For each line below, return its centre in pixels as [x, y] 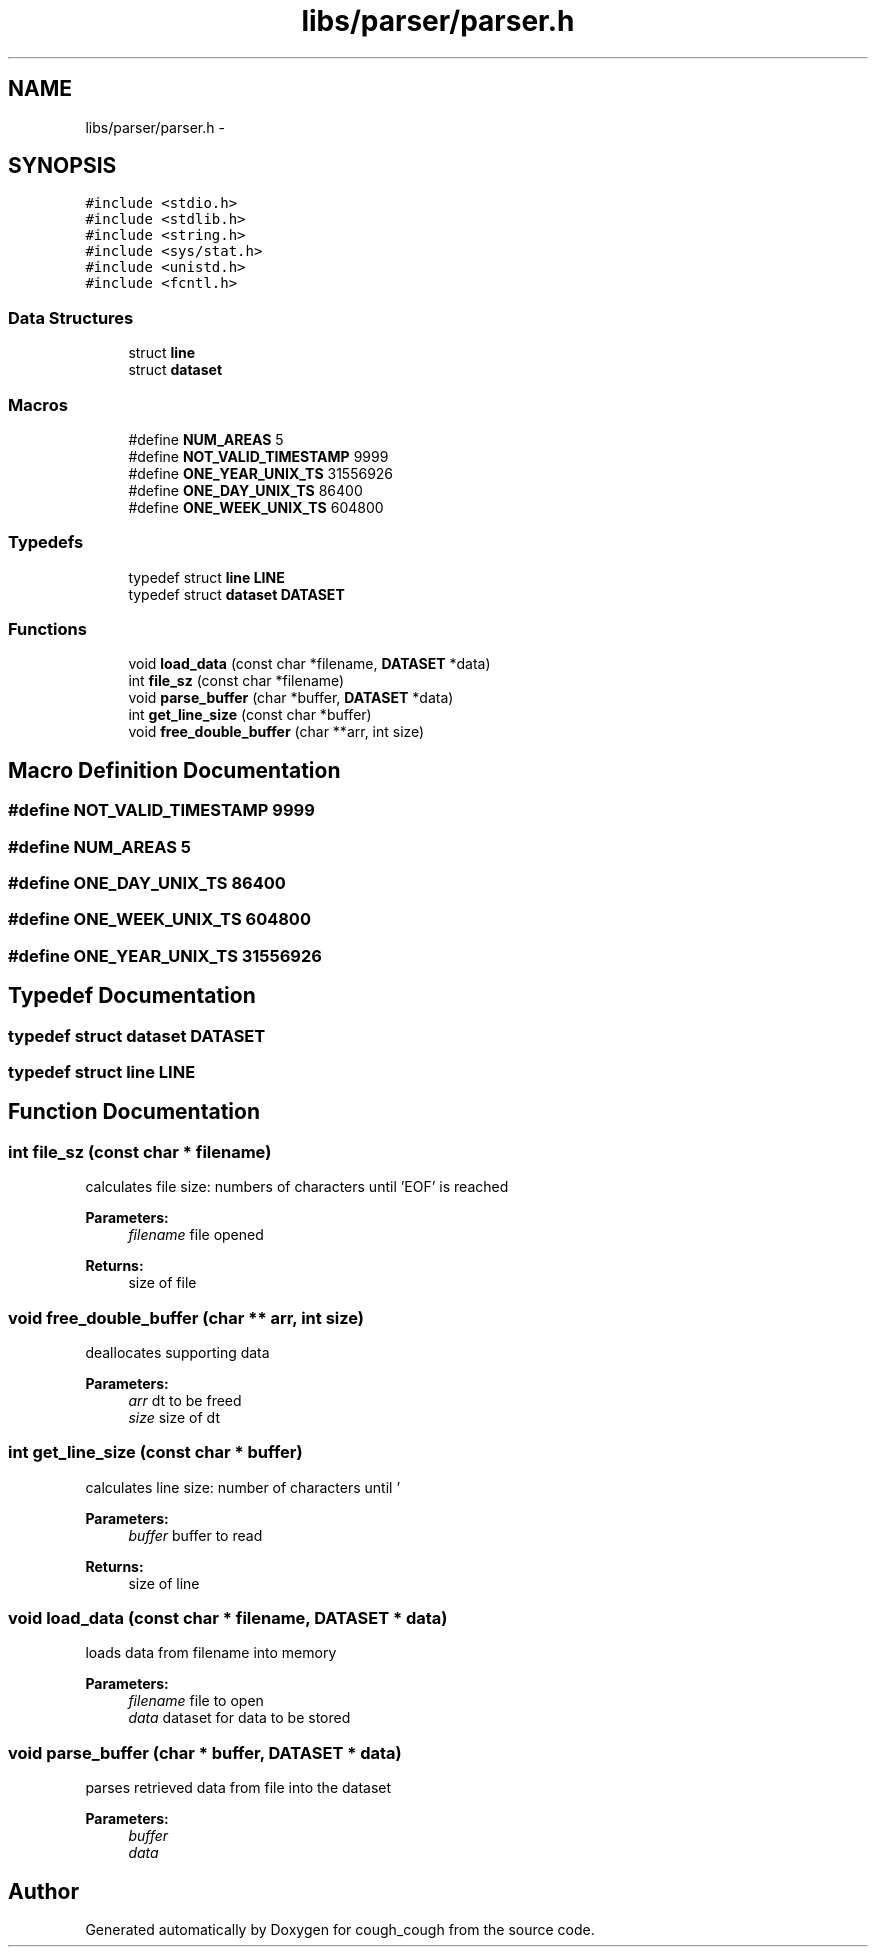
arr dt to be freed [185, 1400]
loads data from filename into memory [211, 1653]
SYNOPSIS [62, 166]
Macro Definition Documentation [174, 770]
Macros [38, 404]
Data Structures [71, 317]
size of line [164, 1583]
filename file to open [196, 1701]
